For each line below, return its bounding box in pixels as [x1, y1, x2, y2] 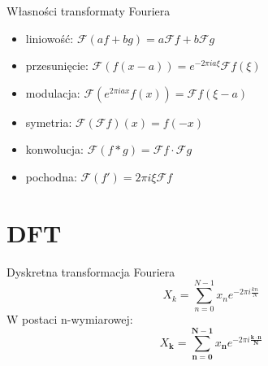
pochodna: [25, 168, 77, 185]
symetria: [25, 113, 72, 130]
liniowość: [25, 29, 74, 46]
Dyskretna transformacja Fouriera [6, 263, 175, 280]
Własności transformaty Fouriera [6, 2, 171, 19]
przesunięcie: [25, 57, 89, 74]
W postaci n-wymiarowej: [6, 311, 133, 328]
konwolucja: [25, 141, 84, 158]
